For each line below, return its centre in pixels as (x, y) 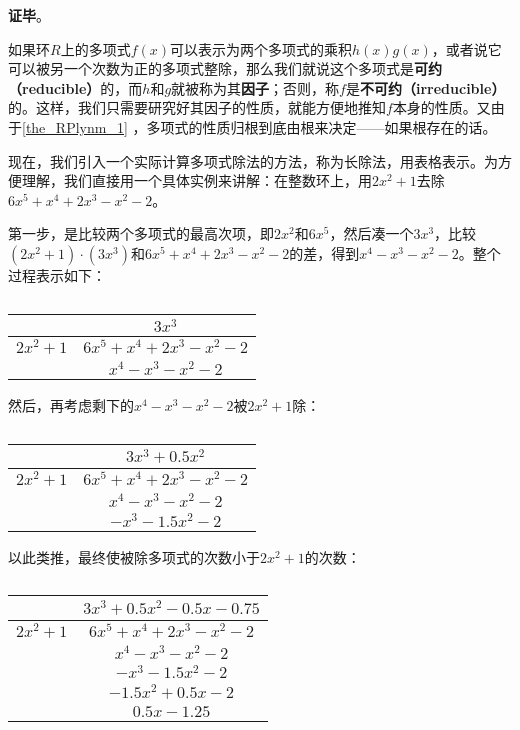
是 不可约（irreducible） (425, 87)
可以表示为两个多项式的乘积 (261, 48)
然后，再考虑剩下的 (71, 404)
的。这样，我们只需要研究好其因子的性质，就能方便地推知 (197, 107)
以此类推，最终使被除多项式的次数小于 (134, 556)
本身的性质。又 (441, 107)
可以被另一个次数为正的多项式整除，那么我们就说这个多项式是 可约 (225, 68)
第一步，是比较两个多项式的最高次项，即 (141, 233)
